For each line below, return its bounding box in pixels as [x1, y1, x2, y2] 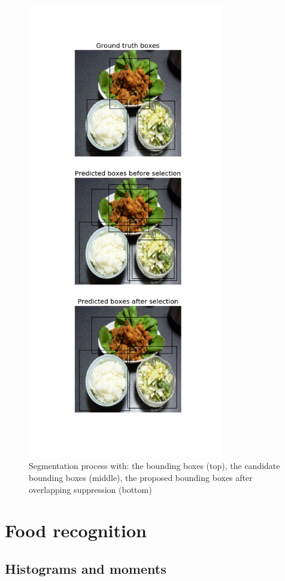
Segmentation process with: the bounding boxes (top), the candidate [29, 459, 280, 472]
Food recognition [5, 518, 147, 543]
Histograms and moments [5, 559, 166, 578]
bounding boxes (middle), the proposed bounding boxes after [29, 471, 253, 484]
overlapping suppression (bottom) [29, 483, 152, 495]
